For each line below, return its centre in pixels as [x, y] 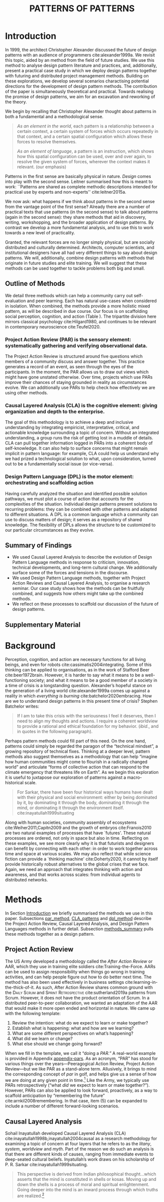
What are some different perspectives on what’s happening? [72, 1033]
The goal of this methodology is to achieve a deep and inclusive [69, 422]
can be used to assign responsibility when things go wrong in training [75, 972]
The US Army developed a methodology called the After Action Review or [79, 961]
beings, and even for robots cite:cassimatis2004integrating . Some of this [79, 665]
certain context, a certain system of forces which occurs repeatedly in [88, 131]
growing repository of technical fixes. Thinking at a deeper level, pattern [78, 751]
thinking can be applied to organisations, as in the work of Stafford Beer [77, 669]
